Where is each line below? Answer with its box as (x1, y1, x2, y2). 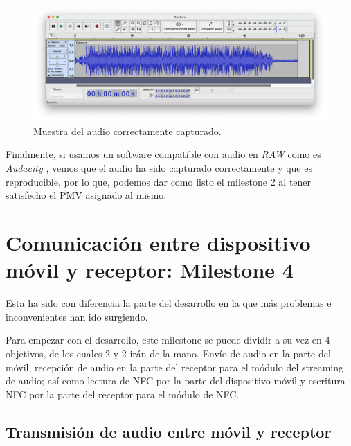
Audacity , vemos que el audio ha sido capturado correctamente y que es (6, 161, 312, 175)
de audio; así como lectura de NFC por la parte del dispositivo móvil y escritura (6, 373, 345, 388)
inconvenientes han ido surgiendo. (6, 309, 148, 323)
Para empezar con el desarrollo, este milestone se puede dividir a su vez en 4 (6, 332, 330, 347)
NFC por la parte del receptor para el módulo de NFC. (6, 386, 240, 401)
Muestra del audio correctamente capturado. (33, 123, 222, 138)
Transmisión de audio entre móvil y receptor (6, 420, 332, 442)
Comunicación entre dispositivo (6, 229, 311, 257)
